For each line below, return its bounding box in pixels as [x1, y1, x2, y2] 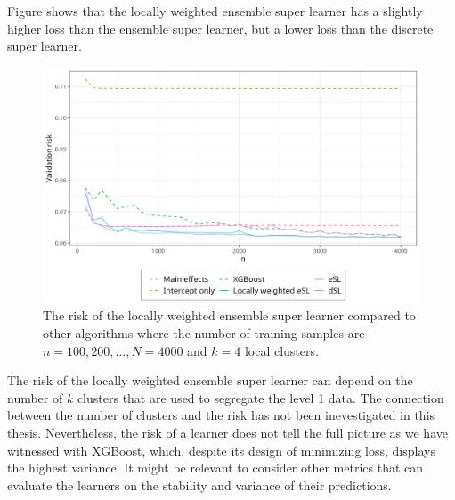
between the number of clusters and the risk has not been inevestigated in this [7, 406, 435, 424]
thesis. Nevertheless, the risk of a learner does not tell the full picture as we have [7, 423, 448, 441]
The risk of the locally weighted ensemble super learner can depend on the [7, 371, 413, 390]
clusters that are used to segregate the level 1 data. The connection [77, 388, 444, 407]
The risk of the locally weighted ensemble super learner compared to [43, 306, 416, 325]
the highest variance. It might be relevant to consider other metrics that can [7, 458, 424, 477]
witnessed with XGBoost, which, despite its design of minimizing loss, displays [7, 440, 435, 459]
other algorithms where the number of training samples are [43, 323, 365, 342]
